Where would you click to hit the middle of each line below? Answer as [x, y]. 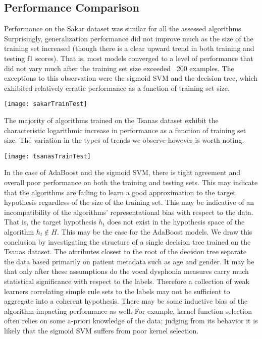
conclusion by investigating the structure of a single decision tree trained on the [127, 241]
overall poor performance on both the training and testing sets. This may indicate [131, 182]
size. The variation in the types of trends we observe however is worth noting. [124, 140]
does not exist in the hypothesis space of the [176, 222]
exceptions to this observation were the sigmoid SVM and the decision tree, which [131, 78]
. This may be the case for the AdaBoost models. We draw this [154, 232]
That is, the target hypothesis [50, 222]
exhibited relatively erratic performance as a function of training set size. [117, 88]
